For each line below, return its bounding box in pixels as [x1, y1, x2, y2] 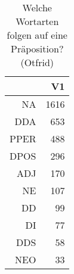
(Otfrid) [20, 55, 54, 69]
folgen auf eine [7, 28, 67, 42]
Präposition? [11, 42, 64, 55]
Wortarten [16, 14, 59, 28]
